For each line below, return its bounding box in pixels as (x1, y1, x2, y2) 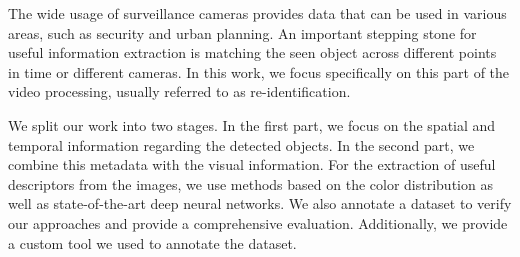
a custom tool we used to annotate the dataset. (8, 232, 297, 253)
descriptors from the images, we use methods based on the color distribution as (8, 173, 493, 194)
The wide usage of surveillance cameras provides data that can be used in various (8, 3, 507, 23)
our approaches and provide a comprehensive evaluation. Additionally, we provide (8, 212, 508, 233)
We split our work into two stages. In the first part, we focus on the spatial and (8, 114, 496, 135)
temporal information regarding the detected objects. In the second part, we (8, 134, 475, 155)
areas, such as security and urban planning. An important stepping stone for (8, 22, 477, 43)
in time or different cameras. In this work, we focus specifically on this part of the (8, 61, 510, 82)
